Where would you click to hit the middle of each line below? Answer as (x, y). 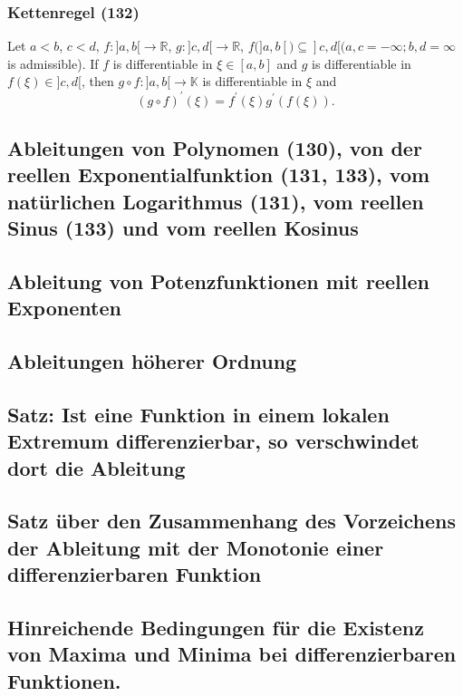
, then (97, 81)
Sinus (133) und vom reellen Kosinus (183, 228)
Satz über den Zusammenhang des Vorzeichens (232, 521)
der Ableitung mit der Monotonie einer (196, 547)
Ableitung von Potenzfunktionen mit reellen (218, 280)
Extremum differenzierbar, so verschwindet (213, 441)
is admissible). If (53, 63)
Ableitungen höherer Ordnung (152, 361)
